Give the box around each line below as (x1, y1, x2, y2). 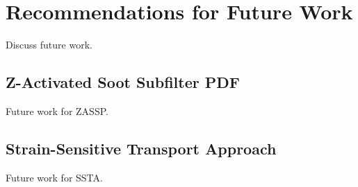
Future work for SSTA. (6, 170, 103, 184)
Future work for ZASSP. (6, 103, 108, 118)
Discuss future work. (6, 37, 92, 52)
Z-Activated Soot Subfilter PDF (6, 71, 240, 93)
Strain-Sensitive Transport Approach (6, 137, 277, 159)
